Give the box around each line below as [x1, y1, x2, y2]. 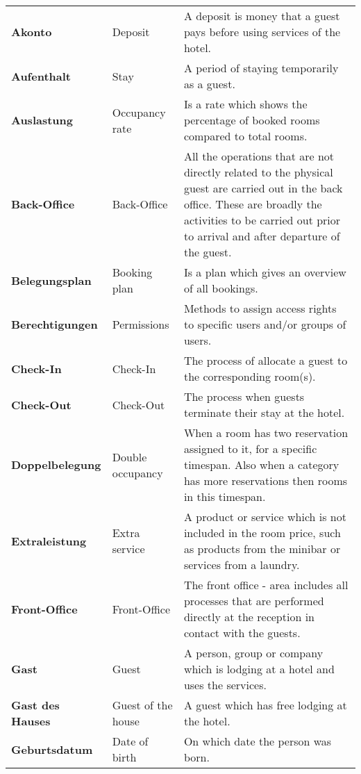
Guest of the [112, 697, 173, 713]
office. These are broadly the [183, 196, 322, 212]
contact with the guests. [183, 625, 301, 641]
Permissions [112, 316, 169, 332]
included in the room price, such [183, 525, 341, 541]
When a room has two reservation [183, 425, 349, 440]
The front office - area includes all [183, 577, 349, 593]
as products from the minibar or [183, 541, 341, 557]
